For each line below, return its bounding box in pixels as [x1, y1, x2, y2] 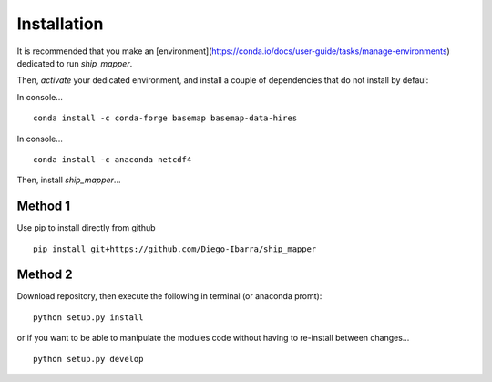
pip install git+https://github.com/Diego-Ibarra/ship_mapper [33, 243, 317, 254]
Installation [16, 14, 104, 34]
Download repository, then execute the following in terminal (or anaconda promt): [16, 291, 323, 302]
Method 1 [16, 199, 71, 214]
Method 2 [16, 267, 73, 283]
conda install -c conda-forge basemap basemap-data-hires [33, 113, 298, 123]
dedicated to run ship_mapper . [16, 57, 133, 68]
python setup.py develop [33, 354, 144, 364]
